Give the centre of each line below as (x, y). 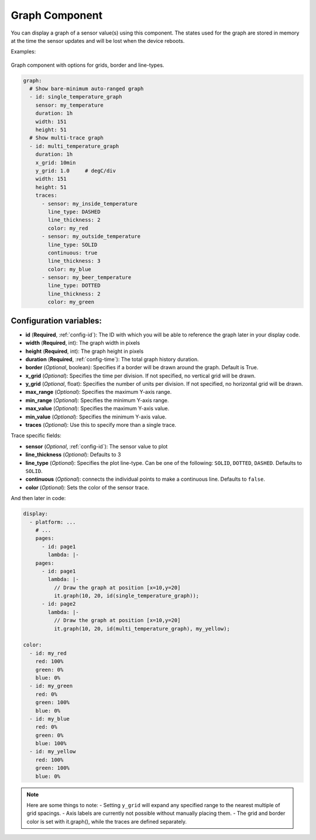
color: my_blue (70, 269)
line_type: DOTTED (74, 285)
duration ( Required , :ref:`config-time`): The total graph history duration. (112, 359)
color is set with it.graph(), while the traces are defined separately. (107, 821)
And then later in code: (38, 498)
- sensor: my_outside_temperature (91, 237)
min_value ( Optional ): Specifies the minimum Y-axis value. (96, 417)
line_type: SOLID (73, 244)
